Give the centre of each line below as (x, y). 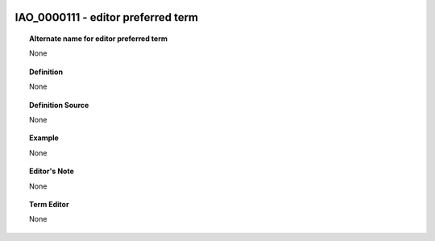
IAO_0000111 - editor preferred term (107, 17)
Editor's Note (52, 171)
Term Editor (49, 204)
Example (44, 138)
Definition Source (59, 105)
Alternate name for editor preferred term (99, 39)
